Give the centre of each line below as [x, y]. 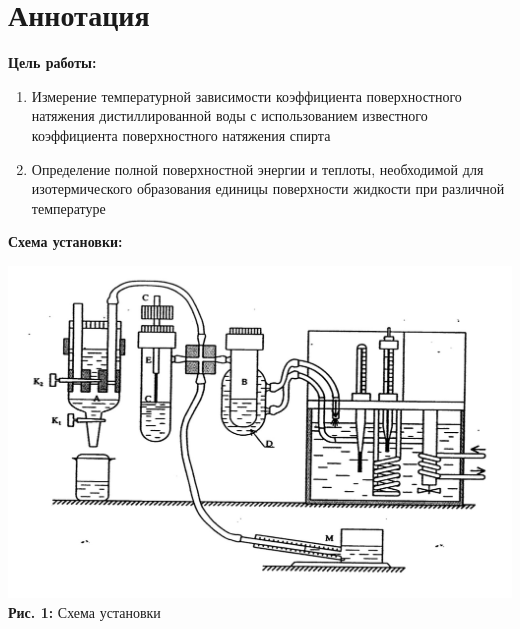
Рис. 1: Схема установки [84, 611]
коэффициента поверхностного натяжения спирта [181, 134]
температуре [68, 207]
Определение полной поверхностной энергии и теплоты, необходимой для [257, 168]
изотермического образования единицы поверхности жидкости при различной [268, 188]
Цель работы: [52, 62]
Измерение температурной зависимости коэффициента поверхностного [246, 95]
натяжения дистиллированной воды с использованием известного [229, 115]
